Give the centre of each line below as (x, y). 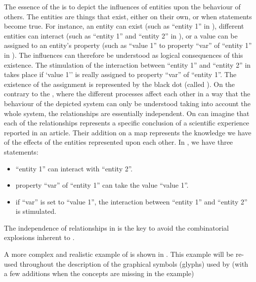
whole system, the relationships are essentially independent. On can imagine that (127, 113)
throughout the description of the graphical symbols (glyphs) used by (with (134, 263)
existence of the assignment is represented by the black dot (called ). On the (120, 84)
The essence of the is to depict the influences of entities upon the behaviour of (122, 6)
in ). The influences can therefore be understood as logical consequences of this (124, 55)
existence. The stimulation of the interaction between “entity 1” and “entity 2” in (128, 64)
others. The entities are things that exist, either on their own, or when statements (128, 16)
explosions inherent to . (39, 237)
